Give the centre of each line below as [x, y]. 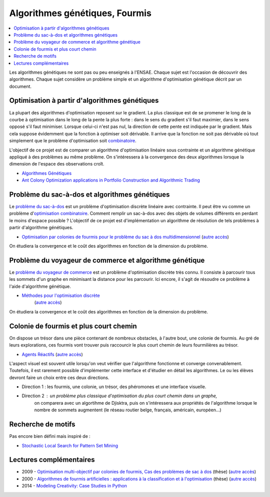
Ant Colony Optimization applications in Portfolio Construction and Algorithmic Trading [111, 180]
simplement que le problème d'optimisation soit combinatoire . [73, 141]
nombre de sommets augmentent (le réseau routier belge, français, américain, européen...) [128, 410]
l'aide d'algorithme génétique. [40, 286]
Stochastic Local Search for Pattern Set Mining [70, 445]
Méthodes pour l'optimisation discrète [61, 295]
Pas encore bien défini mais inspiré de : [50, 436]
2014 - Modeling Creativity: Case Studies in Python [74, 486]
